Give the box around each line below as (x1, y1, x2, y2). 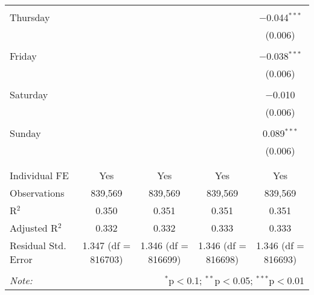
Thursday (10, 10, 50, 24)
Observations (10, 186, 65, 200)
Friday (10, 49, 37, 63)
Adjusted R (10, 221, 58, 235)
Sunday (10, 126, 41, 140)
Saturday (10, 87, 48, 101)
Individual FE (10, 168, 69, 182)
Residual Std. (10, 238, 66, 252)
